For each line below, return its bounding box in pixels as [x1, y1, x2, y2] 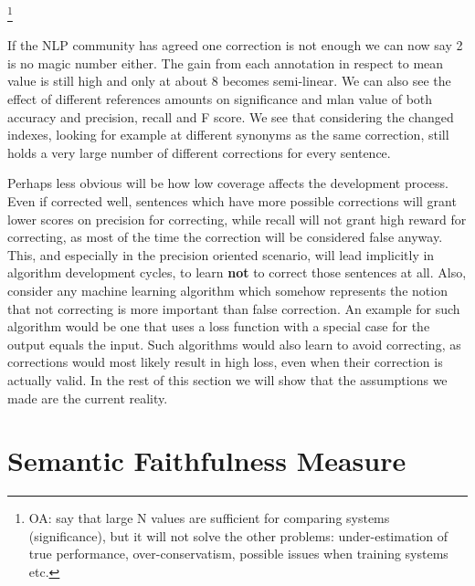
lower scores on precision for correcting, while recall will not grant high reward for [7, 209, 467, 228]
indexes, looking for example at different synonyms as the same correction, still [7, 125, 449, 144]
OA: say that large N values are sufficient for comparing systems [28, 508, 390, 528]
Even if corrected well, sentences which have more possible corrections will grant [7, 192, 457, 210]
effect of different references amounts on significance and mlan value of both [7, 89, 433, 109]
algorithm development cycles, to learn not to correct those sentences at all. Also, [7, 263, 467, 282]
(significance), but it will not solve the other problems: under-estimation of [28, 526, 448, 545]
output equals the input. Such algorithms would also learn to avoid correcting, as [7, 334, 461, 353]
